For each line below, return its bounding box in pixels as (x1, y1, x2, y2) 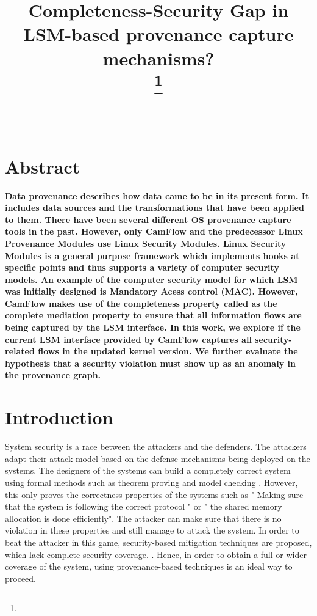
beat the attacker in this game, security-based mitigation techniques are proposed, (5, 535, 312, 548)
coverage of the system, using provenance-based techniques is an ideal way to (5, 560, 293, 573)
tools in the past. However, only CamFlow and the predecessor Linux (5, 225, 303, 238)
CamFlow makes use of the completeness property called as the (5, 296, 277, 309)
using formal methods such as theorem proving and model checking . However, (5, 475, 298, 488)
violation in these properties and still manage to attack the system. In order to (5, 524, 299, 537)
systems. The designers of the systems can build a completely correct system (5, 464, 291, 477)
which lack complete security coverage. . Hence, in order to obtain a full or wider (5, 548, 307, 560)
